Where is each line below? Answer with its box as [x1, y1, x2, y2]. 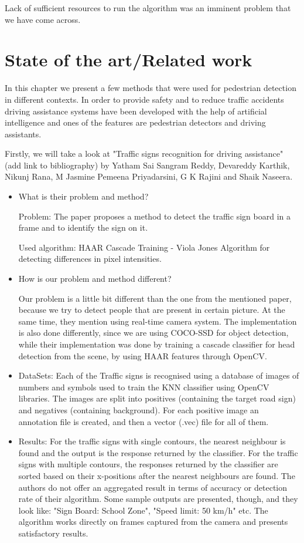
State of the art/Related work [5, 48, 252, 72]
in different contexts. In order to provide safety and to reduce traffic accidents [5, 93, 284, 105]
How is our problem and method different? [18, 272, 172, 285]
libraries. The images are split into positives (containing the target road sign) [18, 392, 296, 404]
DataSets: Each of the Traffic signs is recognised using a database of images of [18, 369, 299, 382]
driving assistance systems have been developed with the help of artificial [5, 104, 267, 117]
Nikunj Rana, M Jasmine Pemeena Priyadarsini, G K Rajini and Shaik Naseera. [5, 170, 293, 183]
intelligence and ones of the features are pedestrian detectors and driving [5, 116, 266, 129]
